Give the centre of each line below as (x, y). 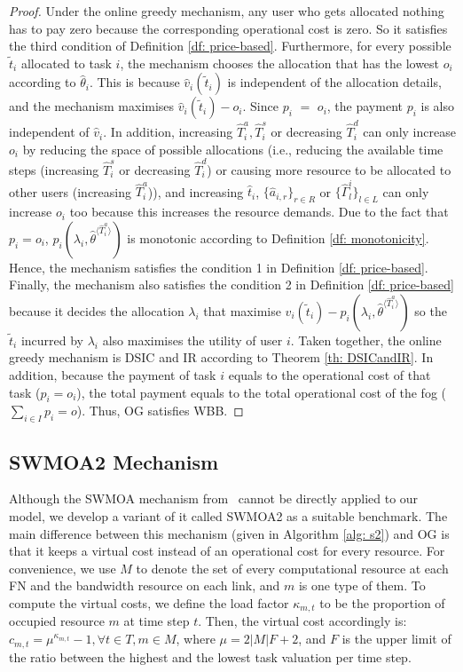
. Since (260, 106)
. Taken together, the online (366, 340)
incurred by (52, 340)
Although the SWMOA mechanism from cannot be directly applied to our (214, 498)
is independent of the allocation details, (334, 82)
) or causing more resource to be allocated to (329, 170)
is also (437, 106)
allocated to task (66, 63)
